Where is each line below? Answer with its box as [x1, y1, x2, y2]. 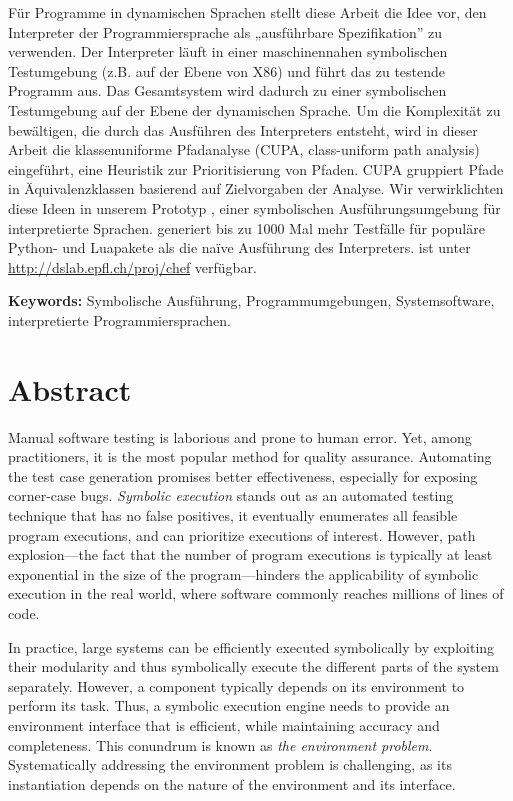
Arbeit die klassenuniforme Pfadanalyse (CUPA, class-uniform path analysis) [8, 139, 480, 160]
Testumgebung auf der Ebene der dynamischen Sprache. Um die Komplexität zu [8, 99, 501, 120]
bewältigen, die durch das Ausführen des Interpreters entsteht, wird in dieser [8, 119, 478, 140]
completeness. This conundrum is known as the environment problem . [8, 734, 433, 755]
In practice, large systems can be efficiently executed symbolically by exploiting [8, 636, 495, 657]
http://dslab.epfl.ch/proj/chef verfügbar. [8, 256, 257, 277]
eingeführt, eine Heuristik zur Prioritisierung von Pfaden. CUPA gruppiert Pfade [8, 158, 504, 179]
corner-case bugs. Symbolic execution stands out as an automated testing [8, 485, 454, 506]
